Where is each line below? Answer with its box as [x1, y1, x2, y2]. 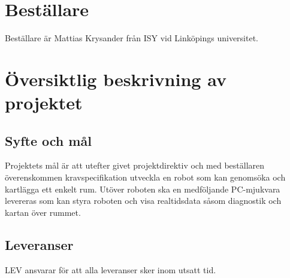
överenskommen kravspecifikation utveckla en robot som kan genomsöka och [5, 171, 286, 184]
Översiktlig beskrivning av [5, 66, 226, 91]
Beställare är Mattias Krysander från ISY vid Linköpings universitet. [5, 32, 258, 44]
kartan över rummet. [5, 206, 81, 218]
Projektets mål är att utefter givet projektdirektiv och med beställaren [5, 159, 265, 172]
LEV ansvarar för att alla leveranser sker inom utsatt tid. [5, 263, 216, 276]
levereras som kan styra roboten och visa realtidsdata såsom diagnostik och [5, 194, 282, 207]
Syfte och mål [5, 131, 92, 149]
